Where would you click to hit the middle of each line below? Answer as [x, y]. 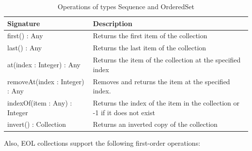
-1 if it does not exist [124, 112]
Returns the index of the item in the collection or [166, 103]
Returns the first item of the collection [150, 36]
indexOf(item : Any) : [40, 103]
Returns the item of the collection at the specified [167, 60]
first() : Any [25, 36]
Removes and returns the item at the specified [161, 81]
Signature [24, 23]
